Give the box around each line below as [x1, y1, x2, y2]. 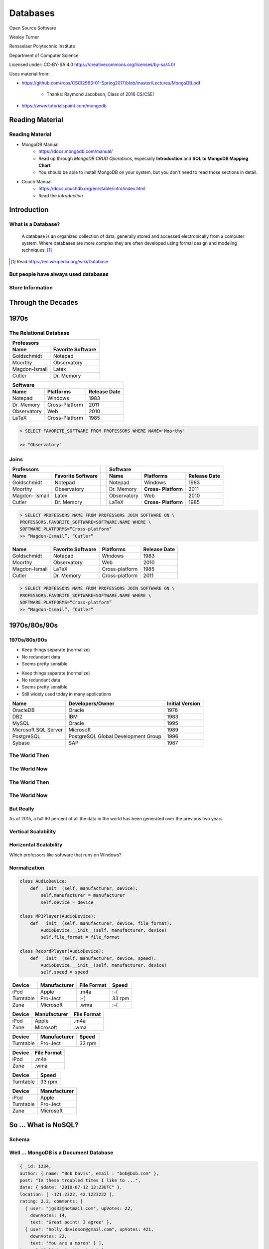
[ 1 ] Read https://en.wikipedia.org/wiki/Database [10, 258, 108, 264]
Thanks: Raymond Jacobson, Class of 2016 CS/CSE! [46, 91, 154, 97]
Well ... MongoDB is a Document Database [9, 1149, 114, 1156]
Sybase [12, 739, 30, 746]
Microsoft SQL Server [12, 726, 63, 733]
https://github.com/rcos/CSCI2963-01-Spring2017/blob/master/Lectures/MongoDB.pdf [21, 80, 201, 86]
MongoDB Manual [21, 141, 59, 147]
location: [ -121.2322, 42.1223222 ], [19, 1192, 115, 1197]
